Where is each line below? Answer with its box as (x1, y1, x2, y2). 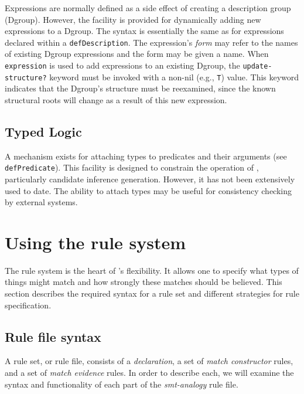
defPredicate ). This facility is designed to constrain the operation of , (5, 161, 259, 174)
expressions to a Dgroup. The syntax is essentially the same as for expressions (5, 25, 284, 37)
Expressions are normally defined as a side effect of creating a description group (5, 2, 291, 13)
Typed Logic (5, 122, 82, 140)
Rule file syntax (5, 327, 101, 345)
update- (242, 62, 272, 71)
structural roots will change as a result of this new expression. (5, 93, 227, 106)
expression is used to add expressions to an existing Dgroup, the (5, 59, 240, 72)
